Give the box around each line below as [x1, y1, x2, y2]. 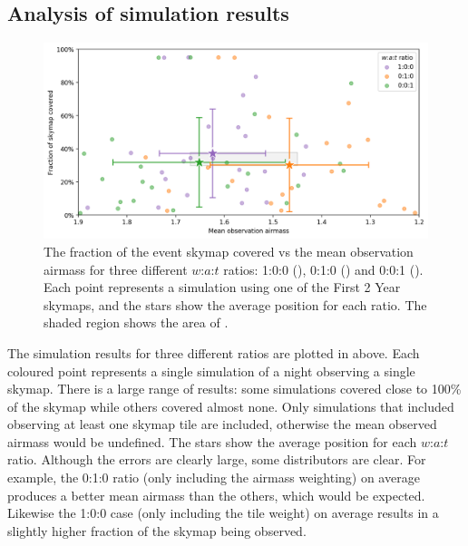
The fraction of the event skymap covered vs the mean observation [44, 241, 414, 260]
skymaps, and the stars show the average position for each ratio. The [44, 295, 427, 314]
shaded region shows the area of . [44, 313, 229, 332]
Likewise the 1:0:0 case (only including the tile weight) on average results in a [7, 503, 439, 522]
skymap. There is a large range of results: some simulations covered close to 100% [7, 379, 462, 398]
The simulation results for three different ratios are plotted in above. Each [7, 343, 420, 362]
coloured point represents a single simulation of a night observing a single [7, 361, 415, 380]
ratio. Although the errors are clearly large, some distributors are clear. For [7, 450, 426, 469]
